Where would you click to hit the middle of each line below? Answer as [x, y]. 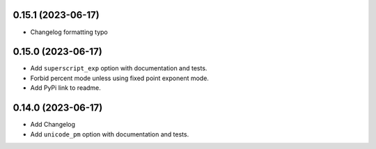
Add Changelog [53, 125]
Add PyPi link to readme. [65, 88]
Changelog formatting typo [69, 32]
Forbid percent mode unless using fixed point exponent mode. [119, 78]
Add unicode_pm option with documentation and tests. [110, 134]
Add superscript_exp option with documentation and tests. [119, 68]
